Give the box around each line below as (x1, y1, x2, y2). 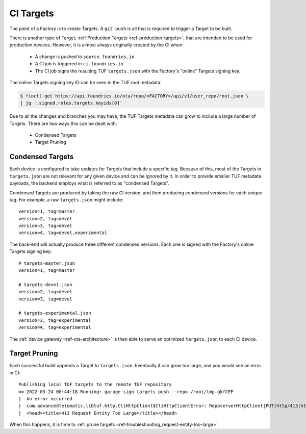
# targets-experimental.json (18, 310, 91, 316)
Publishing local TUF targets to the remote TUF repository (18, 381, 172, 388)
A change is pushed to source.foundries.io (35, 54, 135, 60)
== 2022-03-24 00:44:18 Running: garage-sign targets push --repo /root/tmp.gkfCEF (18, 389, 234, 395)
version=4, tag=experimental (18, 324, 91, 330)
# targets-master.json (18, 260, 75, 266)
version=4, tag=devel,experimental (18, 230, 108, 236)
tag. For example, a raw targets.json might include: (9, 196, 123, 202)
